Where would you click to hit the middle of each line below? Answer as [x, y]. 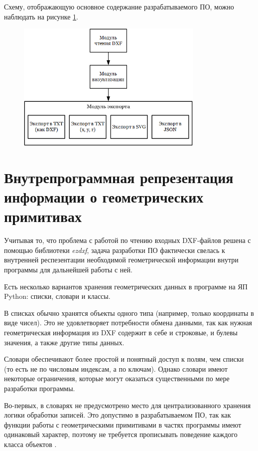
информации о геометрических [104, 197]
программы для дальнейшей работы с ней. [68, 270]
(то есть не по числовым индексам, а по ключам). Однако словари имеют [116, 368]
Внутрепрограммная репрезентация [119, 177]
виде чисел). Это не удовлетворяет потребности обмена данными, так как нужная [128, 323]
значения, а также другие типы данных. [64, 342]
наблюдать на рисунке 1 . [41, 16]
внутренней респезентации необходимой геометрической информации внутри [121, 260]
